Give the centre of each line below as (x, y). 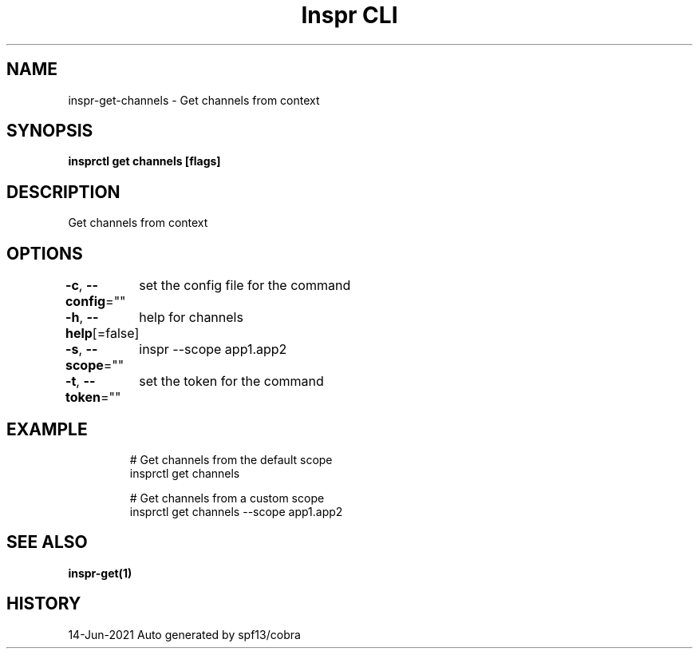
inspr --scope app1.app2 (213, 349)
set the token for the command (231, 381)
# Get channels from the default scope (231, 459)
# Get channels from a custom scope (227, 498)
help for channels (191, 318)
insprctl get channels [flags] (144, 161)
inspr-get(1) (100, 573)
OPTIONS (45, 253)
